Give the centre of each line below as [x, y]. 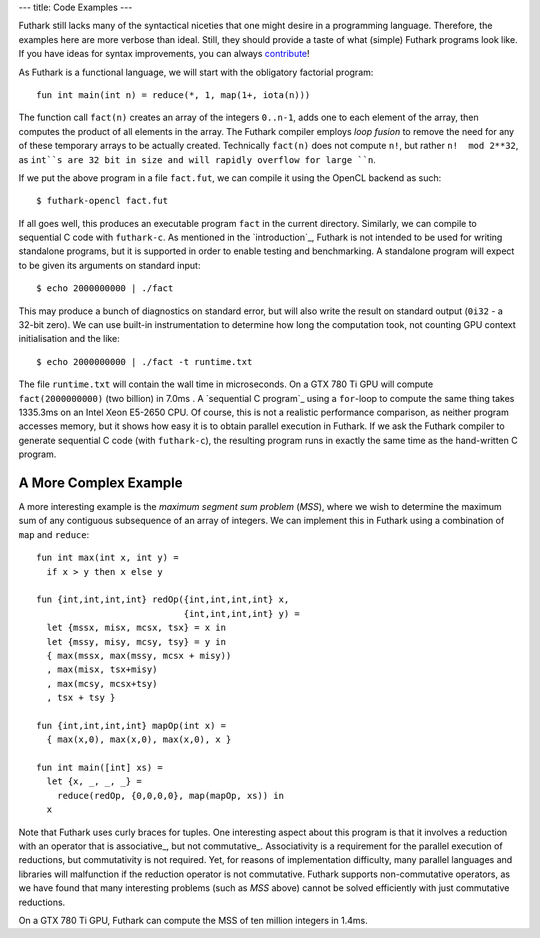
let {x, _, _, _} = [94, 781]
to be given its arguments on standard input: [109, 265]
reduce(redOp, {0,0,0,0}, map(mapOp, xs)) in [170, 795]
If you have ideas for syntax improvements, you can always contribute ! [164, 54]
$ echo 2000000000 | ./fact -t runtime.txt [144, 361]
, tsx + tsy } [81, 698]
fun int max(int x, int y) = [107, 558]
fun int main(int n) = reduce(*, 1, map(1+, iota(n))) [173, 94]
